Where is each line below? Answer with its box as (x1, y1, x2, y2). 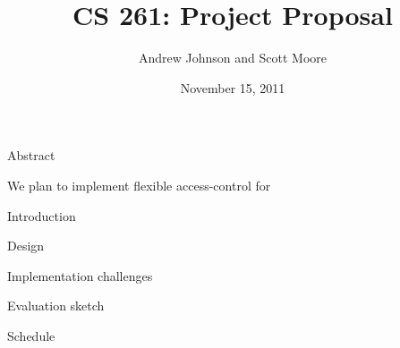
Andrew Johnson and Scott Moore (139, 48, 327, 67)
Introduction (7, 206, 76, 225)
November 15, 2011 (180, 78, 285, 97)
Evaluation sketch (7, 296, 105, 315)
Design (7, 236, 45, 255)
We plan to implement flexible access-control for (7, 175, 271, 194)
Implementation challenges (7, 266, 153, 284)
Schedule (7, 326, 55, 344)
